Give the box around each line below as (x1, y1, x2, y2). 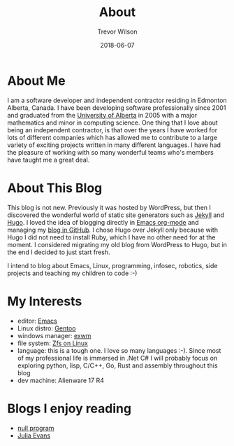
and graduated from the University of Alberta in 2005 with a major (7, 111, 198, 119)
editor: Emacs (17, 316, 57, 325)
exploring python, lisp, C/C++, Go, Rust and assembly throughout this (17, 361, 218, 370)
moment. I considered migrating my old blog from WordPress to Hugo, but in (7, 240, 227, 249)
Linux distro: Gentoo (17, 323, 76, 333)
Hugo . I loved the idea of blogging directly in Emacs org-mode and (7, 218, 199, 226)
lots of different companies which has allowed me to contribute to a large (7, 133, 218, 141)
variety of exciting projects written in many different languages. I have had (7, 141, 221, 149)
